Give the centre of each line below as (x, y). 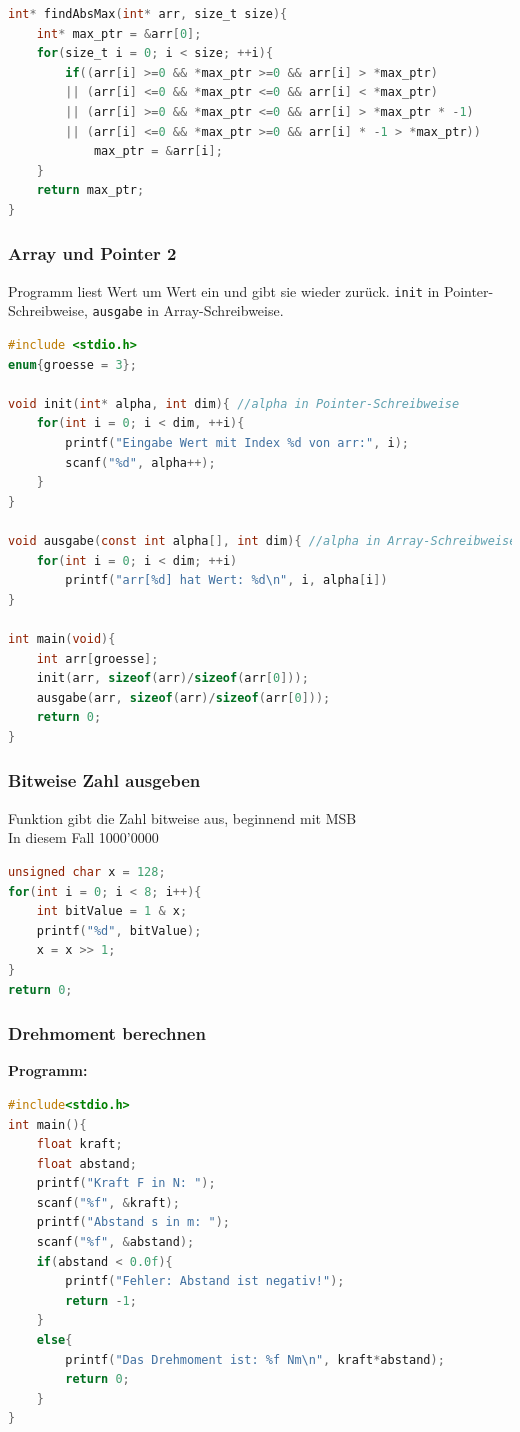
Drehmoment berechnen (107, 1033)
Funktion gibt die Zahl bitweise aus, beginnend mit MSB (182, 817)
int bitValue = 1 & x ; (112, 911)
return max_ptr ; (90, 190)
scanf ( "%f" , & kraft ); (108, 1202)
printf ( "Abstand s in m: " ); (133, 1222)
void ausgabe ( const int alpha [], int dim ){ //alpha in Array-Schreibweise (262, 541)
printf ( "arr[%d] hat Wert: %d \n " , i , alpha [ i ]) (226, 580)
